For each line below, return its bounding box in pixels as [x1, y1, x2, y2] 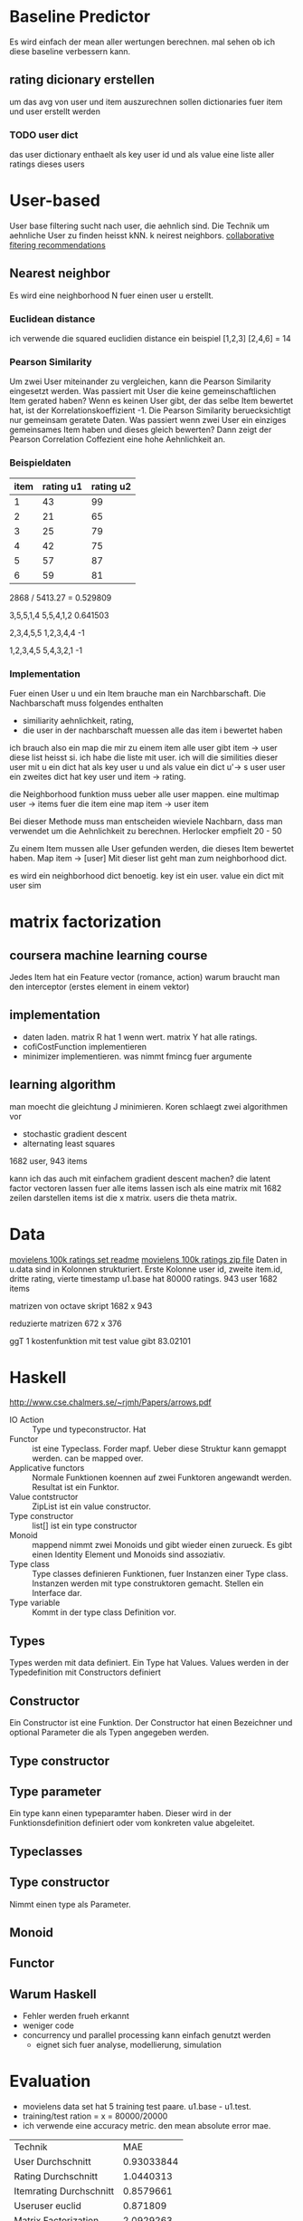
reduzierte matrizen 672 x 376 [9, 1318, 122, 1329]
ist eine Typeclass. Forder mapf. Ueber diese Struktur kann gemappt [32, 1443, 287, 1455]
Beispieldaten [9, 457, 71, 469]
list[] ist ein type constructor [32, 1520, 137, 1532]
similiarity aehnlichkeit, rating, [22, 715, 134, 726]
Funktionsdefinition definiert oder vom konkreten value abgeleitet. [9, 1818, 255, 1829]
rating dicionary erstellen [9, 72, 156, 88]
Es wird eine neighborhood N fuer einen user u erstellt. [9, 290, 214, 301]
